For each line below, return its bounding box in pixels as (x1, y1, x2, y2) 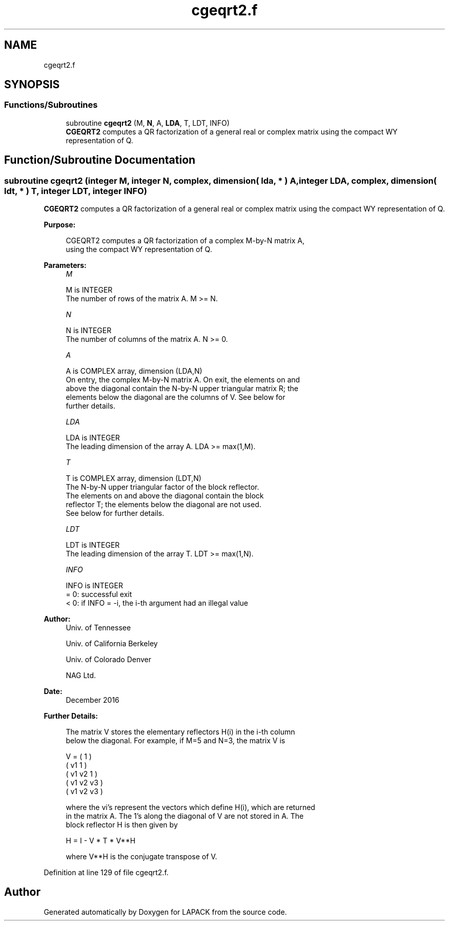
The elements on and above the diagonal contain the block (66, 491, 264, 500)
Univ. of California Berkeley (66, 639, 158, 648)
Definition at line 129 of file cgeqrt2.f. (44, 868, 169, 877)
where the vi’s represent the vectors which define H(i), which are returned (66, 803, 315, 812)
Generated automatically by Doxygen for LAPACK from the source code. (44, 907, 287, 916)
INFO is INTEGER (66, 581, 123, 590)
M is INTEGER (66, 285, 113, 295)
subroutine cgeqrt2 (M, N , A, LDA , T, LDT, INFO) (66, 118, 230, 127)
